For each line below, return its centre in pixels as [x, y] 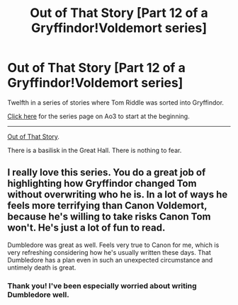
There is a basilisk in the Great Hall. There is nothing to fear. [95, 150]
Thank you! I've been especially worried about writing [102, 286]
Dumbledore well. [38, 294]
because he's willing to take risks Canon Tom [109, 217]
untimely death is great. [42, 267]
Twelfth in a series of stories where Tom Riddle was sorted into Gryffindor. [116, 102]
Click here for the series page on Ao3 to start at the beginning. [98, 116]
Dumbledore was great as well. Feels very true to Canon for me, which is [113, 245]
